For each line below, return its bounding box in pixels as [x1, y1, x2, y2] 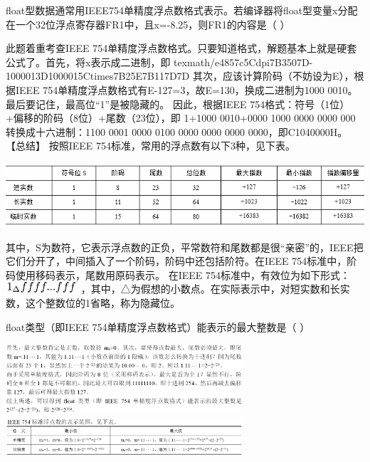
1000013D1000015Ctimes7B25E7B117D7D [6, 68, 190, 83]
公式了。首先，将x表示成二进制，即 [6, 54, 171, 69]
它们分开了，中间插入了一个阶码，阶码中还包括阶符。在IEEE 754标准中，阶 [6, 253, 357, 268]
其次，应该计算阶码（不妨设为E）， [192, 68, 354, 83]
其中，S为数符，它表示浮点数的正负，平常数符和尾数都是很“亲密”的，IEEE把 [6, 239, 364, 254]
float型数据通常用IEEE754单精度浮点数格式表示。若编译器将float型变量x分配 [6, 3, 358, 17]
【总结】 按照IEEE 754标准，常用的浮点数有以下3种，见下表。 [6, 138, 295, 153]
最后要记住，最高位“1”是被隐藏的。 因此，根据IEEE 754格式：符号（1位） [6, 96, 350, 111]
